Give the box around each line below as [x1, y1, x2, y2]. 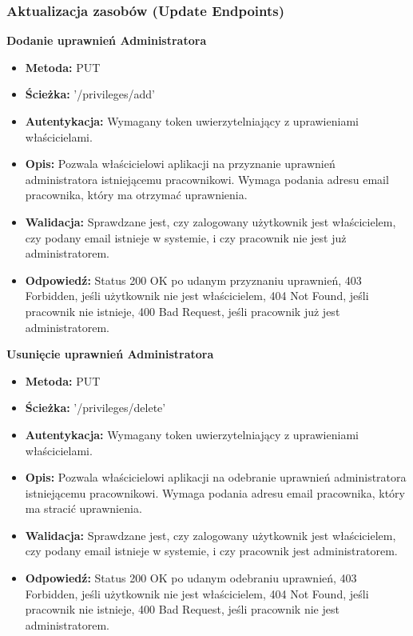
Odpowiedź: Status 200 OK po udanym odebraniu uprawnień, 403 [25, 570, 357, 586]
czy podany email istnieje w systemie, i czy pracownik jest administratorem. [25, 542, 398, 559]
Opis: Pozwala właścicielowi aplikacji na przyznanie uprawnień [25, 155, 336, 172]
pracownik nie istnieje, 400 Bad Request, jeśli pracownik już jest [25, 302, 340, 319]
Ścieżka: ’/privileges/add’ [25, 86, 155, 102]
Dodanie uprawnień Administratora [6, 32, 207, 49]
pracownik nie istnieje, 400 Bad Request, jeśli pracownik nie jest [25, 601, 340, 618]
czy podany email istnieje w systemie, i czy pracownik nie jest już [25, 229, 347, 246]
